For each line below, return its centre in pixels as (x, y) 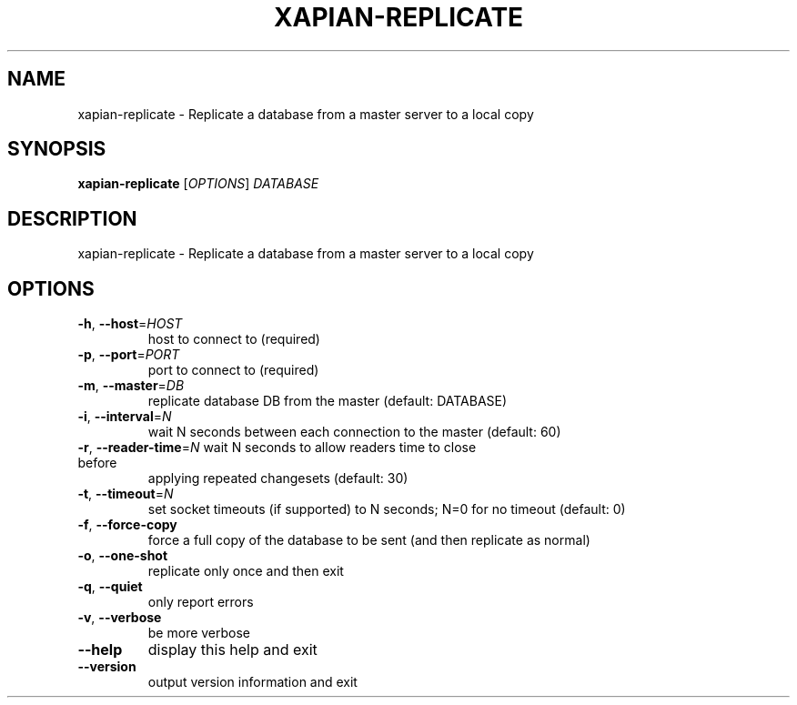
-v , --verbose (120, 618)
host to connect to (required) (234, 339)
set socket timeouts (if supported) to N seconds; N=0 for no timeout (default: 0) (387, 509)
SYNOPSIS (57, 149)
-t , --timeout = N (126, 494)
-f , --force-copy (127, 525)
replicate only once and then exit (246, 571)
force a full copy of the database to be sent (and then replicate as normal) (369, 540)
